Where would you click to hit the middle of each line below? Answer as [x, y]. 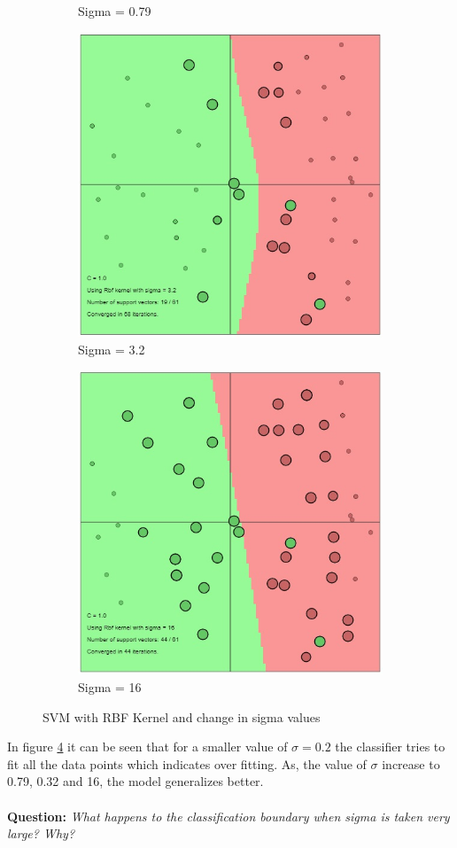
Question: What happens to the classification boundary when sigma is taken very [228, 816]
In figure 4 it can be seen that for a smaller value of [147, 747]
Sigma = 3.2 [112, 350]
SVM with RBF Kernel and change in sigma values [182, 716]
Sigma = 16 [110, 687]
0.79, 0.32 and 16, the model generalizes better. [136, 781]
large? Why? [41, 833]
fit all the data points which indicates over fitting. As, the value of [187, 763]
